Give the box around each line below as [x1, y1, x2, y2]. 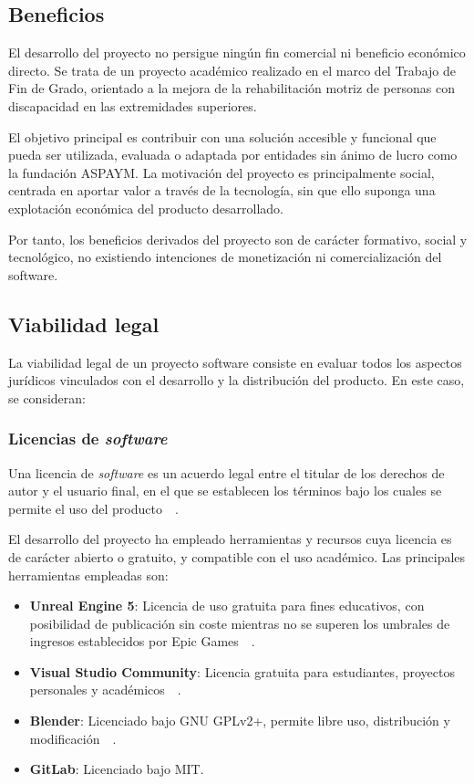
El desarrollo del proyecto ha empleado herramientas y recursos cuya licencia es [8, 529, 452, 549]
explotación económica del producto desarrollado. [8, 198, 283, 217]
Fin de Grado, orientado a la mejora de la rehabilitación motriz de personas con [8, 78, 455, 98]
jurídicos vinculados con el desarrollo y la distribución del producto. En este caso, [8, 371, 465, 390]
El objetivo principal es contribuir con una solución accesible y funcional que [8, 127, 437, 146]
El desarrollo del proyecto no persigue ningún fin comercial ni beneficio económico [8, 43, 466, 62]
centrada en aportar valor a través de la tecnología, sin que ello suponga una [8, 181, 436, 200]
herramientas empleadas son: [8, 565, 169, 584]
